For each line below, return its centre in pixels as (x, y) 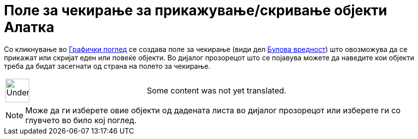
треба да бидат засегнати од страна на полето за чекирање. (107, 66)
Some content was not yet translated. (216, 90)
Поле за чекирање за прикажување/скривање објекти (196, 10)
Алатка (29, 27)
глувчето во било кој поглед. (81, 120)
